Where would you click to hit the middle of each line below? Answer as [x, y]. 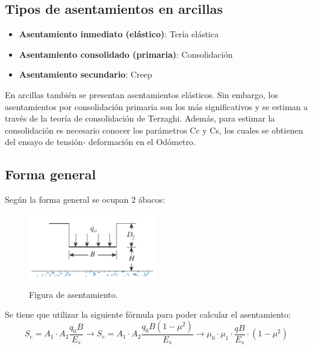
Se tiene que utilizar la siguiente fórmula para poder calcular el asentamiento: [148, 314]
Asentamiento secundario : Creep [85, 74]
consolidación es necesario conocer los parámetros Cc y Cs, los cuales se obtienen [154, 130]
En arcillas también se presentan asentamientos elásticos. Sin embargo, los [141, 94]
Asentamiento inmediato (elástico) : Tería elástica [119, 34]
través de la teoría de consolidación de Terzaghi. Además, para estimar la [140, 118]
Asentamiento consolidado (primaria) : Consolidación [126, 54]
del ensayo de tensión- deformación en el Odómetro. [100, 142]
